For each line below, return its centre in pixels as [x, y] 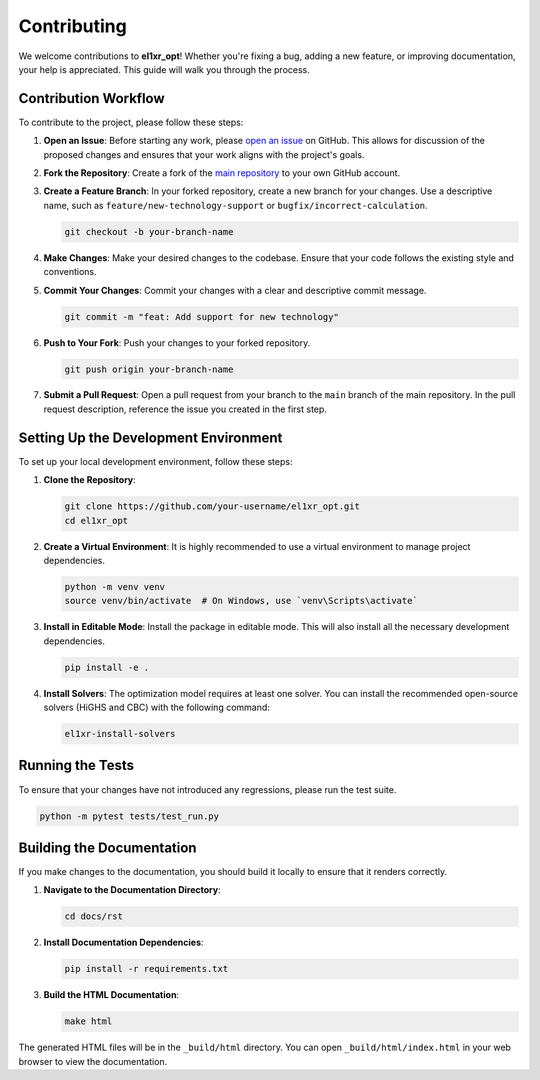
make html [88, 1021]
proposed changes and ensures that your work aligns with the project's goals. [204, 154]
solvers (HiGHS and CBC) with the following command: [156, 707]
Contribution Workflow [91, 98]
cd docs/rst [94, 916]
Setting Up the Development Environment [150, 437]
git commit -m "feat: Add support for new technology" [201, 316]
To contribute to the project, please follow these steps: [131, 122]
